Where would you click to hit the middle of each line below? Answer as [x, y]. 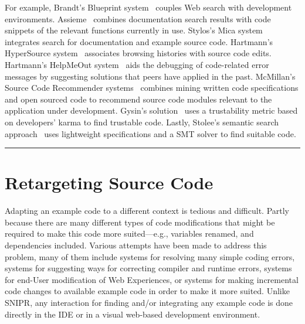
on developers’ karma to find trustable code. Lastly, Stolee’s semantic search [142, 122]
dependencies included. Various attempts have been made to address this [136, 245]
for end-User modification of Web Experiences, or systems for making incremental [152, 279]
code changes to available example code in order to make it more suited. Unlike [147, 291]
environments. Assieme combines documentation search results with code [138, 18]
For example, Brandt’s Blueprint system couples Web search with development [148, 7]
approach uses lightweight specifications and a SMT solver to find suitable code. [150, 133]
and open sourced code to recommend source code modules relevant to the [138, 99]
